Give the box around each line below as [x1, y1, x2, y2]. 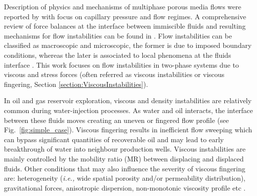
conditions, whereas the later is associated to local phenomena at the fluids [4, 49, 231, 60]
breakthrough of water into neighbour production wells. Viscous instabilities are [4, 144, 246, 154]
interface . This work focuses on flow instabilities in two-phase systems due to [4, 59, 239, 70]
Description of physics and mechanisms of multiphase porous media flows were [4, 1, 242, 11]
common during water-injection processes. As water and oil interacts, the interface [4, 105, 253, 115]
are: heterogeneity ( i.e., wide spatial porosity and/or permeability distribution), [4, 173, 246, 183]
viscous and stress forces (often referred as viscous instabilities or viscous [4, 69, 225, 79]
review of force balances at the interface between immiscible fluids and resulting [4, 21, 246, 31]
